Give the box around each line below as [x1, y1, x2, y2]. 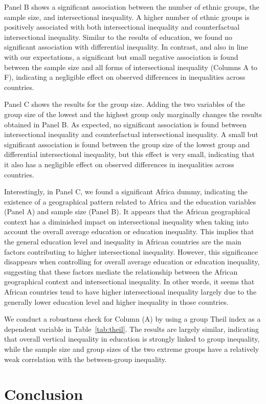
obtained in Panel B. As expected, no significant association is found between [4, 119, 247, 129]
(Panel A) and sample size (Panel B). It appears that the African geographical [4, 206, 250, 217]
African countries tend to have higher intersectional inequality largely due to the [4, 286, 257, 297]
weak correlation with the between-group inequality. [4, 353, 167, 364]
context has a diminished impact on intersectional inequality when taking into [4, 216, 249, 227]
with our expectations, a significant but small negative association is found [4, 51, 238, 62]
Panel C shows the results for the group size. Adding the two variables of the [4, 99, 245, 109]
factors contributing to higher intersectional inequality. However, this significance [4, 246, 258, 257]
